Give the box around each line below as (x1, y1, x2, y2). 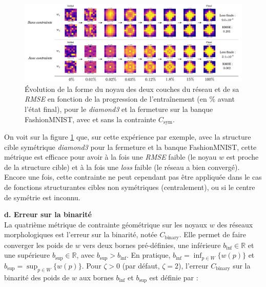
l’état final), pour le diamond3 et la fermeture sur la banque (25, 103, 213, 114)
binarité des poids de (4, 272, 70, 282)
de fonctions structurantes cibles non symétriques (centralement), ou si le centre (4, 181, 255, 192)
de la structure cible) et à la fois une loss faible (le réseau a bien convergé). (4, 161, 240, 172)
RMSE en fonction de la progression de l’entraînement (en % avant (25, 93, 235, 104)
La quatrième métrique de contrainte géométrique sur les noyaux (4, 219, 208, 229)
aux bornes (79, 272, 114, 282)
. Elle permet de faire (179, 229, 246, 240)
